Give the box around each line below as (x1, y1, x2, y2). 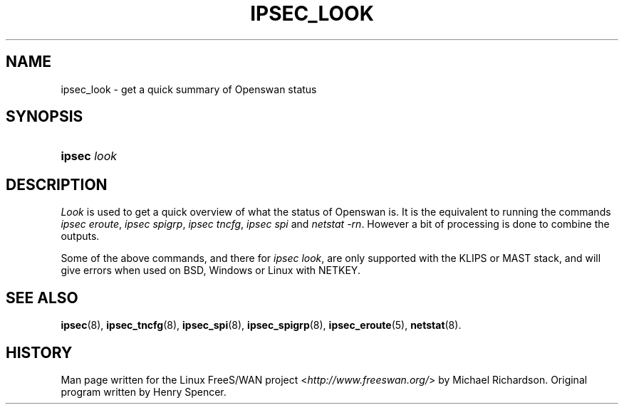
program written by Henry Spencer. (61, 385, 227, 398)
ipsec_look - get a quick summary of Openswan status (61, 83, 317, 95)
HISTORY (6, 343, 73, 362)
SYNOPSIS (6, 107, 83, 126)
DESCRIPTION (6, 175, 108, 194)
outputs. (61, 230, 100, 243)
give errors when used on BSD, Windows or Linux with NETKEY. (61, 264, 360, 277)
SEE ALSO (6, 288, 78, 307)
